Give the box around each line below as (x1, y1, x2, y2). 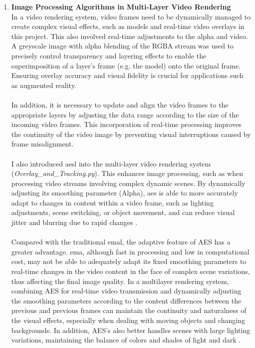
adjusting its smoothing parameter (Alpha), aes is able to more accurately (11, 187, 238, 198)
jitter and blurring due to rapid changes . (11, 217, 138, 227)
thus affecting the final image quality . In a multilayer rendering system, (11, 275, 229, 286)
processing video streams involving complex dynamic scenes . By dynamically (11, 177, 246, 188)
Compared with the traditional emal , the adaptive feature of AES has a (11, 236, 231, 247)
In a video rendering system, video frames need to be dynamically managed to (11, 11, 251, 21)
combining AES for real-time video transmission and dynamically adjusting (11, 285, 242, 296)
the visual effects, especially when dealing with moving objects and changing (11, 315, 245, 325)
